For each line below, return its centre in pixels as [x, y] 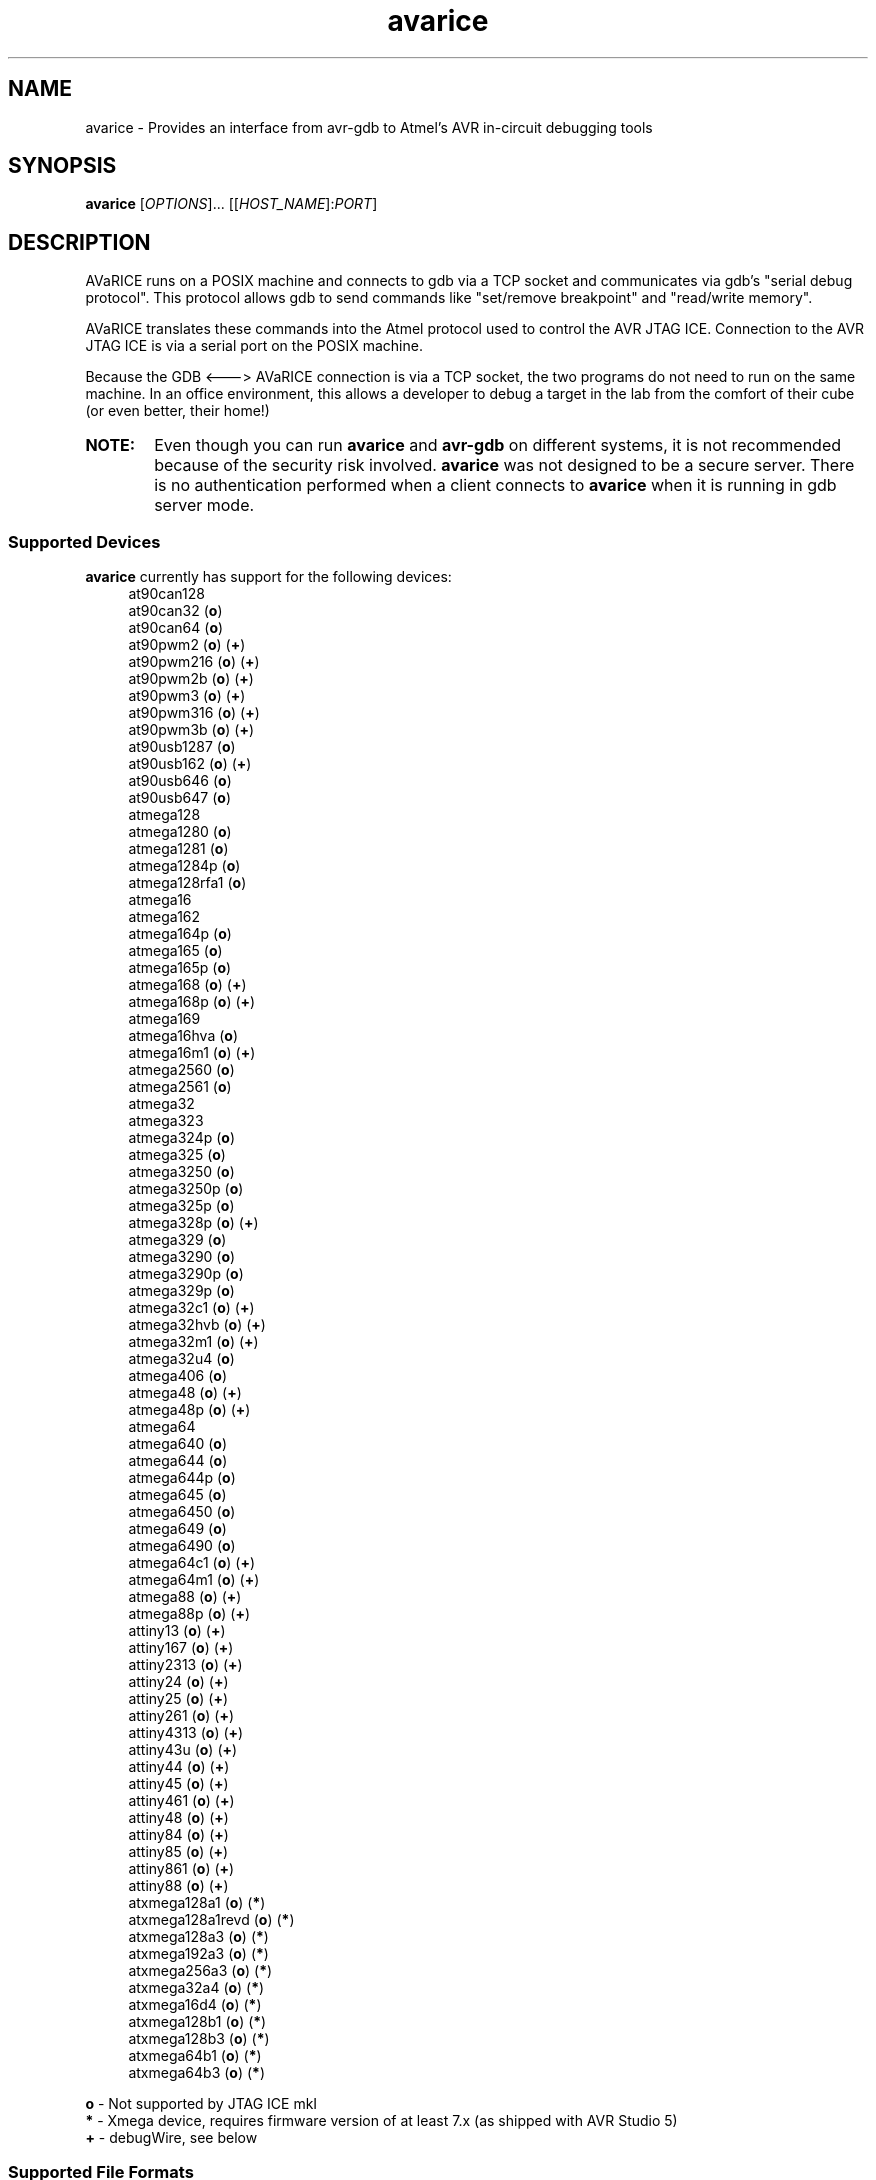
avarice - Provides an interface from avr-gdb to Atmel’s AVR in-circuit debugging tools [369, 127]
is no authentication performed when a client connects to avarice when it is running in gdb [495, 485]
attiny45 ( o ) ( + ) [178, 1784]
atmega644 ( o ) [178, 1461]
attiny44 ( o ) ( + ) [179, 1767]
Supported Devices [84, 541]
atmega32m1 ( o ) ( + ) [193, 1342]
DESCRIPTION [79, 242]
